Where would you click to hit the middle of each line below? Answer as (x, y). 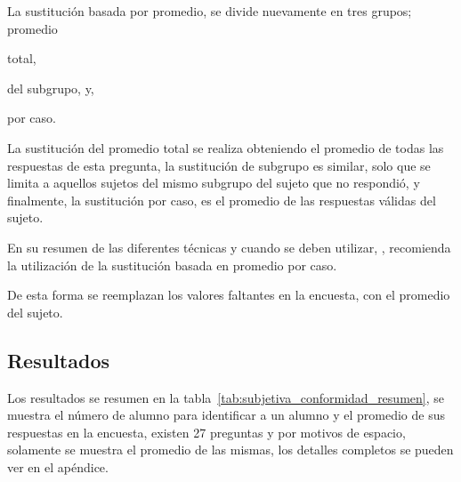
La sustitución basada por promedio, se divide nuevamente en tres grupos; (210, 11)
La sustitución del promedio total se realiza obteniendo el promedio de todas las (226, 147)
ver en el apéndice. (58, 466)
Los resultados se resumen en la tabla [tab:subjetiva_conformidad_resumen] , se (226, 397)
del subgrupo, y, (51, 88)
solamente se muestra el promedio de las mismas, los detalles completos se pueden (230, 450)
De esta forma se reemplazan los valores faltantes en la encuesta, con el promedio (229, 295)
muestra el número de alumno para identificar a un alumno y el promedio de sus (226, 415)
